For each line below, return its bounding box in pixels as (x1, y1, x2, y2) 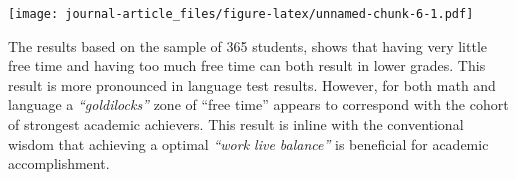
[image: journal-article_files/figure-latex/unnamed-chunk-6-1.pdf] (8, 7, 474, 21)
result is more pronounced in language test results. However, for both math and (8, 74, 496, 95)
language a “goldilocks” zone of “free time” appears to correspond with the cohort (8, 94, 509, 115)
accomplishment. (8, 153, 110, 174)
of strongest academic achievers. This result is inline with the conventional (8, 114, 464, 135)
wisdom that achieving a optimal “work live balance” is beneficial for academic (8, 133, 489, 154)
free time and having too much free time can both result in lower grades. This (8, 55, 486, 76)
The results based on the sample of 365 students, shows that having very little (8, 35, 487, 56)
